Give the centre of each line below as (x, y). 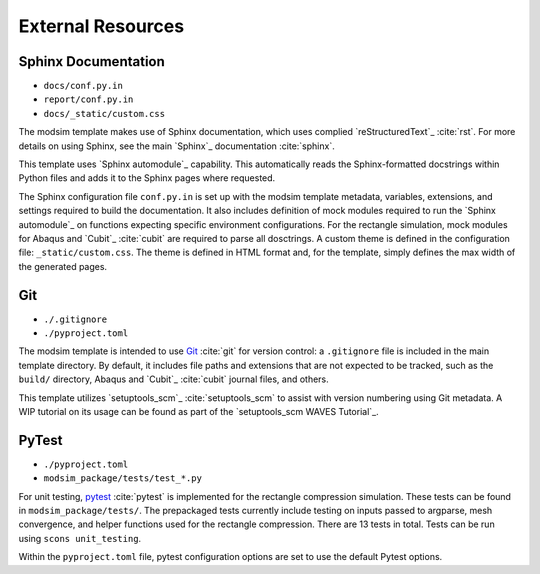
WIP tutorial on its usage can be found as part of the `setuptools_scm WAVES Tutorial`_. (198, 411)
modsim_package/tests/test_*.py (122, 478)
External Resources (101, 26)
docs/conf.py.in (83, 86)
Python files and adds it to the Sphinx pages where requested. (147, 178)
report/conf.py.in (88, 99)
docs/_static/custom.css (104, 113)
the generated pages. (63, 266)
